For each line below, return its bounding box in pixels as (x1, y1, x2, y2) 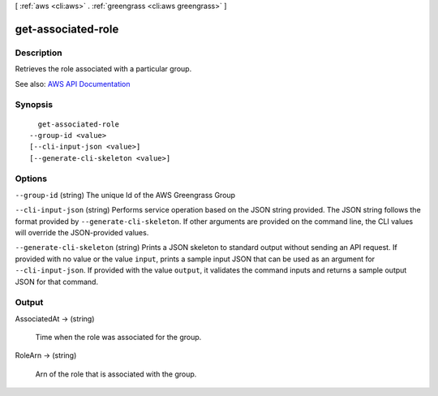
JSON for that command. (15, 277, 99, 286)
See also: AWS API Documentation (15, 79, 131, 88)
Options (15, 173, 48, 184)
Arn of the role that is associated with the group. (35, 369, 197, 379)
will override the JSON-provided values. (15, 227, 149, 237)
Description (15, 47, 62, 58)
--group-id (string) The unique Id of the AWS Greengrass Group (15, 190, 235, 200)
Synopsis (15, 99, 53, 110)
